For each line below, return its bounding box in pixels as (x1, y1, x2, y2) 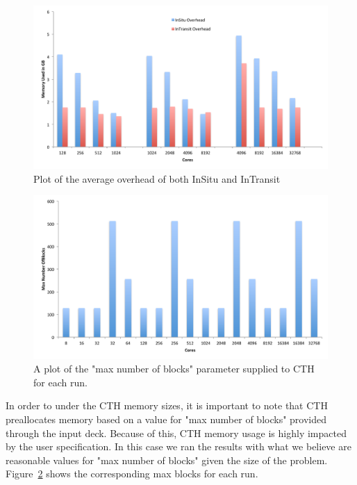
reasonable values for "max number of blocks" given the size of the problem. (6, 452, 328, 467)
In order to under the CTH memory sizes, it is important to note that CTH (6, 398, 328, 413)
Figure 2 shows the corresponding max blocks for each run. (6, 466, 258, 481)
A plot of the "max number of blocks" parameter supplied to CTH (33, 361, 315, 376)
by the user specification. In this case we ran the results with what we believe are (6, 439, 351, 454)
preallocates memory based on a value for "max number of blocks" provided (6, 411, 326, 426)
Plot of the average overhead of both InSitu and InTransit (33, 171, 281, 186)
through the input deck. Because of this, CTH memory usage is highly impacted (6, 425, 347, 440)
